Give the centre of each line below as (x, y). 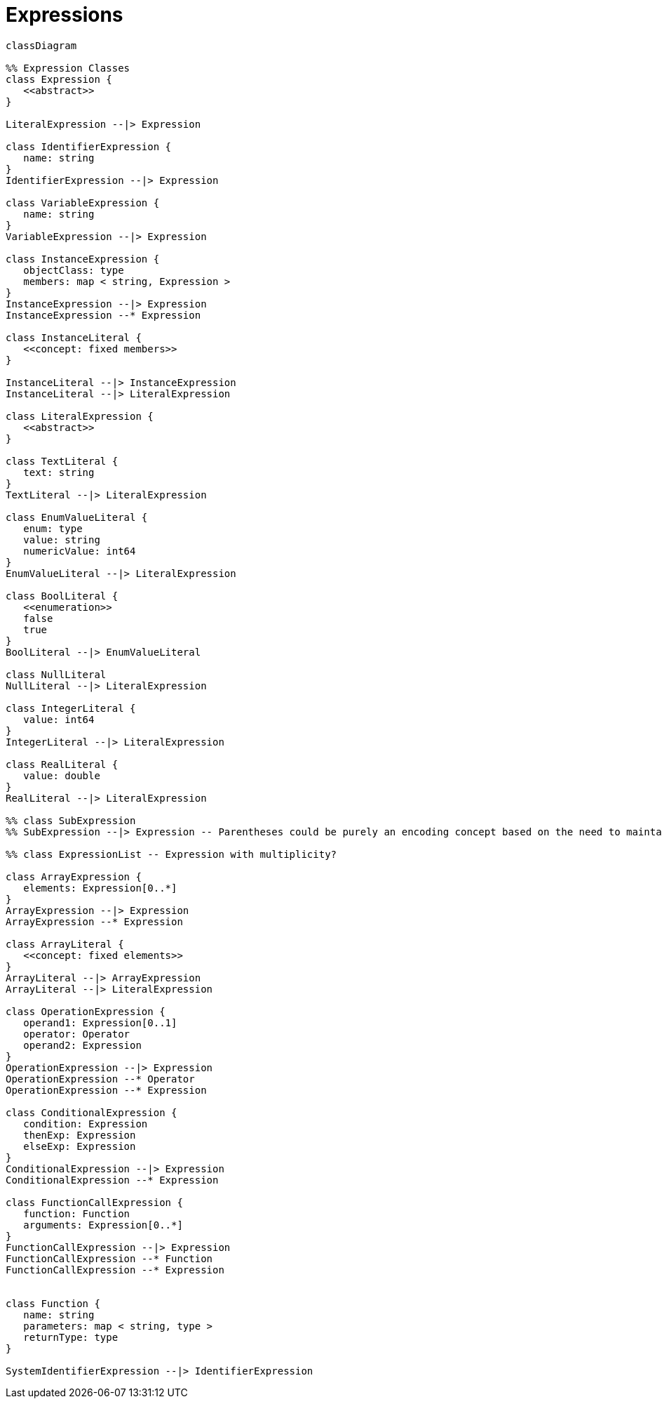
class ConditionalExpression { (92, 1112)
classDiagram (41, 45)
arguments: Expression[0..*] (103, 1225)
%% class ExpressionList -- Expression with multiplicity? (171, 854)
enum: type (53, 528)
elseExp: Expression (80, 1146)
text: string (59, 472)
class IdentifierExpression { (89, 146)
